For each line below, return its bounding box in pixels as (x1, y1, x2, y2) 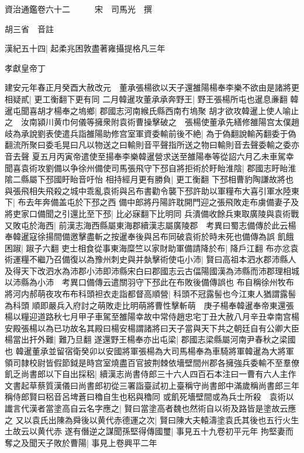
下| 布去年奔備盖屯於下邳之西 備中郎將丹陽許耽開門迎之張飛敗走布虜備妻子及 (5, 196, 299, 208)
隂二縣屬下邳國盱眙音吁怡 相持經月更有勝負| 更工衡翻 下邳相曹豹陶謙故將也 (5, 173, 293, 185)
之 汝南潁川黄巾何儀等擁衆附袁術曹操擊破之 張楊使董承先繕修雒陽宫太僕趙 (5, 116, 299, 128)
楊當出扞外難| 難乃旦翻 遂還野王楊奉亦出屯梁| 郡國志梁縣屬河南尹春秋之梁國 (5, 333, 296, 345)
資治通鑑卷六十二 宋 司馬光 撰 (5, 3, 152, 15)
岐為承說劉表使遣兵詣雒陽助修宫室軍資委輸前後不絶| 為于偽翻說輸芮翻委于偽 (5, 127, 296, 139)
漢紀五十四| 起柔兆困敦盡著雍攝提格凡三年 (5, 42, 165, 54)
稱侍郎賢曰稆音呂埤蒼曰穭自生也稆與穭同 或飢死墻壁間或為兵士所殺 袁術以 (5, 390, 294, 403)
